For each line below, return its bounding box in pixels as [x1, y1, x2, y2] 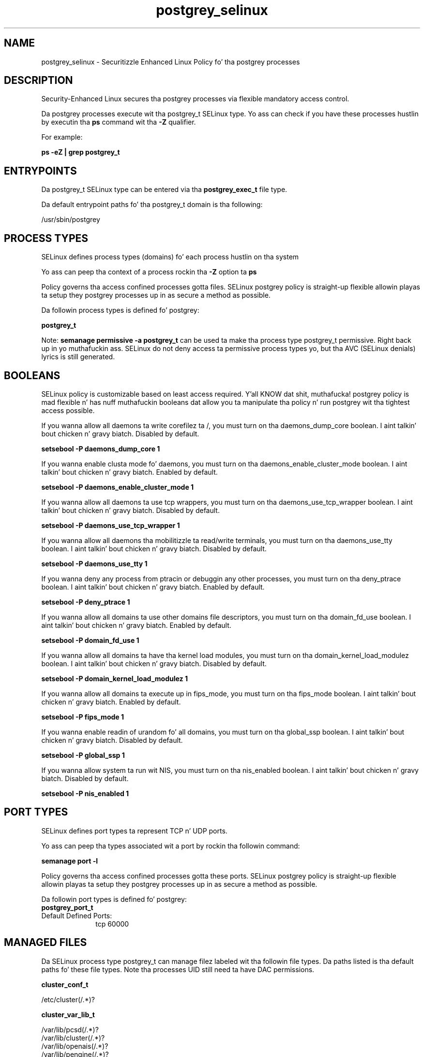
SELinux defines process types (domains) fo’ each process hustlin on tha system [41, 253, 299, 261]
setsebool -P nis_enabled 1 [41, 789, 129, 798]
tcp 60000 [95, 919, 129, 928]
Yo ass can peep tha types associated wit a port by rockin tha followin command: [41, 841, 300, 850]
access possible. [41, 406, 95, 415]
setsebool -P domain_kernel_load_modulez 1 [41, 674, 188, 683]
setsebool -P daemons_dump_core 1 [41, 444, 160, 453]
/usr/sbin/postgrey [41, 215, 100, 224]
